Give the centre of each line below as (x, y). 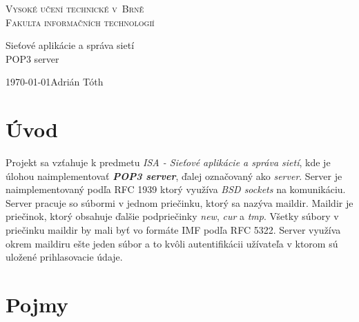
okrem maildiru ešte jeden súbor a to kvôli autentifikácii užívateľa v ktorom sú (172, 243)
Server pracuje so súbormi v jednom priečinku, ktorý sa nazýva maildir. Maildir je (179, 202)
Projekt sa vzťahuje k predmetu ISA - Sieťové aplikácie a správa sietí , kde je (168, 162)
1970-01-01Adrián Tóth (55, 82)
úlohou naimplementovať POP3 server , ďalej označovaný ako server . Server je (174, 175)
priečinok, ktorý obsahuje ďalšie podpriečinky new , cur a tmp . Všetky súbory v (172, 216)
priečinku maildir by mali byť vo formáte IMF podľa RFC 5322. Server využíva (173, 230)
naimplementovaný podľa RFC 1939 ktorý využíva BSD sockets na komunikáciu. (176, 189)
